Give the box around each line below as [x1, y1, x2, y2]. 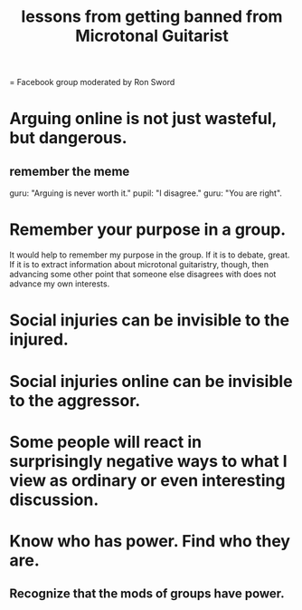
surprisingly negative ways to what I [9, 450, 288, 471]
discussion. [9, 489, 99, 509]
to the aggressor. [9, 390, 141, 411]
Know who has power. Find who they [9, 530, 291, 551]
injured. [9, 329, 70, 350]
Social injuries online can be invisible [9, 371, 293, 392]
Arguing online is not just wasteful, [9, 109, 278, 129]
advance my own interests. [9, 278, 110, 289]
